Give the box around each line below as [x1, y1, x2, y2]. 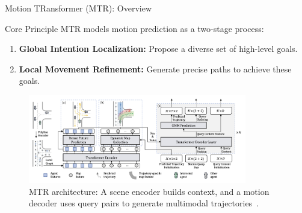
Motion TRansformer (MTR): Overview [5, 2, 152, 14]
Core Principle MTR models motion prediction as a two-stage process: [5, 22, 264, 34]
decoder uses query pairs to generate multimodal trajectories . [29, 197, 259, 209]
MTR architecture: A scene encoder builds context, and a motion [29, 185, 270, 197]
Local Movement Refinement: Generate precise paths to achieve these [19, 62, 292, 75]
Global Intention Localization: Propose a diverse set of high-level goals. [19, 42, 298, 55]
